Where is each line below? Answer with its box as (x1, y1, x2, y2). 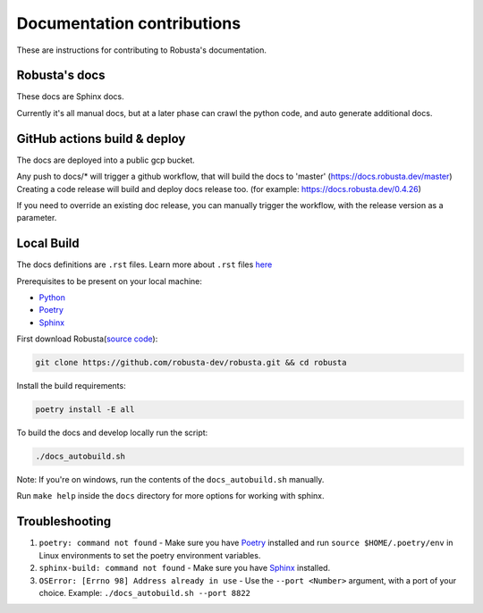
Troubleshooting (16, 514, 112, 529)
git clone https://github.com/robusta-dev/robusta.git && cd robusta (35, 357, 347, 368)
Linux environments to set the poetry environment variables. (38, 550, 261, 560)
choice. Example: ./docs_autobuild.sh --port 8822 (38, 587, 250, 598)
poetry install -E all (35, 405, 135, 415)
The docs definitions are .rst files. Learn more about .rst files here (16, 259, 273, 270)
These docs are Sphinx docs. (16, 91, 124, 102)
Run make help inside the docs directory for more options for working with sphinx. (16, 491, 325, 501)
